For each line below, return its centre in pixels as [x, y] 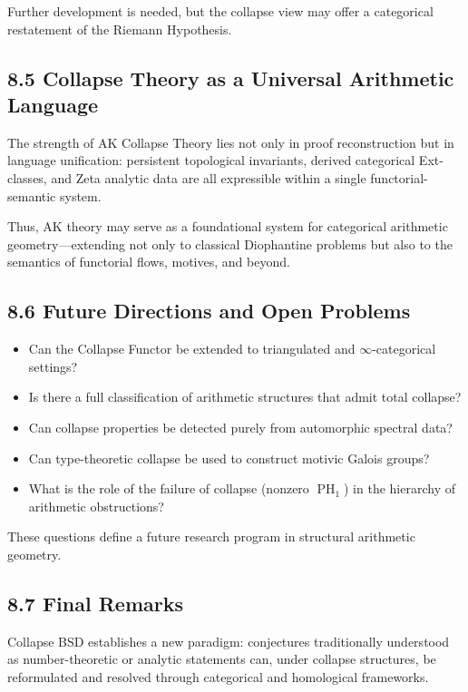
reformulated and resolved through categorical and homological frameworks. [218, 676]
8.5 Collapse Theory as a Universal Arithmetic [231, 78]
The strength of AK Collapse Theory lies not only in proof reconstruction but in [231, 142]
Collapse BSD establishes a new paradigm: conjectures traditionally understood [229, 641]
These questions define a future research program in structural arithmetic [211, 536]
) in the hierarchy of [400, 488]
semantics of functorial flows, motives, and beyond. [149, 262]
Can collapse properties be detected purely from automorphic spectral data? [240, 427]
